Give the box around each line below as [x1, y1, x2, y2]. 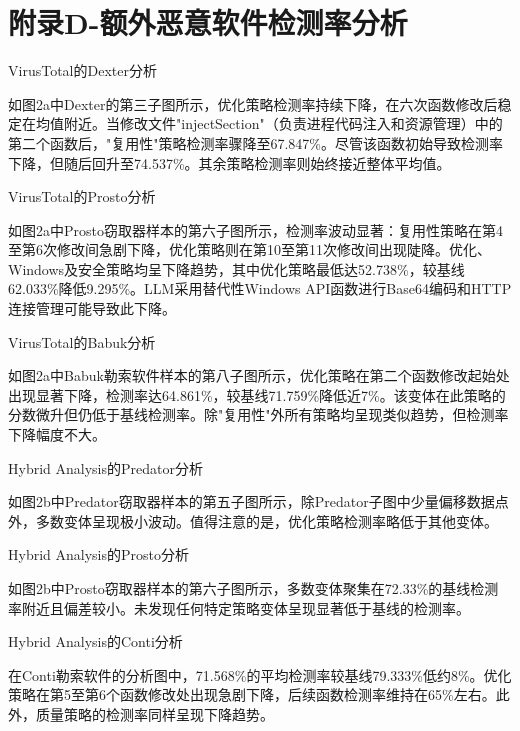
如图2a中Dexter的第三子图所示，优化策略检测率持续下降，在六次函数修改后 [8, 93, 498, 114]
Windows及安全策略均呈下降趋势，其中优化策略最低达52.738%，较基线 [8, 258, 465, 279]
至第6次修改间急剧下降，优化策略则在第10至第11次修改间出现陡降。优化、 [8, 239, 491, 260]
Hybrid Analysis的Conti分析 [8, 631, 183, 652]
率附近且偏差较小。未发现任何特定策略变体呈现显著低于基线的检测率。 [8, 597, 470, 618]
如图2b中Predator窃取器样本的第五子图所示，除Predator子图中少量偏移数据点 [8, 491, 509, 512]
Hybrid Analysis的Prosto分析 [8, 544, 189, 565]
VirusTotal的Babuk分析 [8, 331, 156, 352]
